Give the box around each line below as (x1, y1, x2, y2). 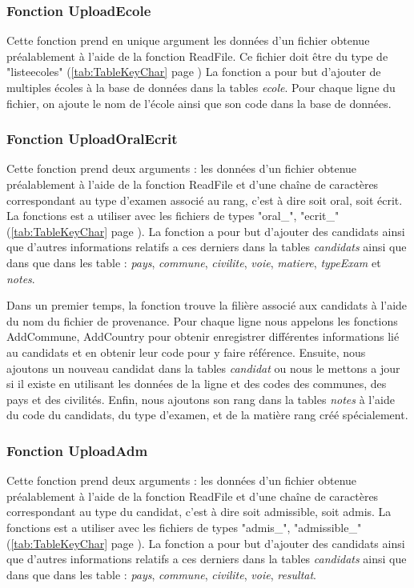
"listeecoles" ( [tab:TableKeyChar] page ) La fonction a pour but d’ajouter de (6, 63, 381, 80)
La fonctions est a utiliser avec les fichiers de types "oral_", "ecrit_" (6, 207, 340, 224)
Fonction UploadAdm (6, 440, 148, 460)
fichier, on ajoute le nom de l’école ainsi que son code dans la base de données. (6, 94, 392, 111)
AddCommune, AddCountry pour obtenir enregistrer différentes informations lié (6, 328, 400, 345)
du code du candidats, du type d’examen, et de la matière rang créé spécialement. (6, 406, 408, 423)
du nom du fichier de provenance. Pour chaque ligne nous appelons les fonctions (6, 312, 398, 329)
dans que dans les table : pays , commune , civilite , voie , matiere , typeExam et (6, 254, 381, 270)
